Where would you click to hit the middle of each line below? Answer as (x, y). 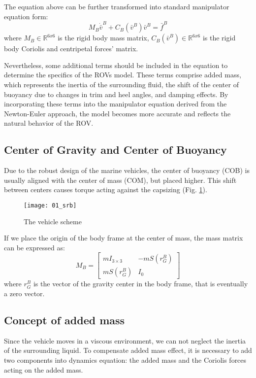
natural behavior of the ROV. (49, 123)
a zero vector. (24, 293)
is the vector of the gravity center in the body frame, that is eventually (141, 284)
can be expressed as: (34, 247)
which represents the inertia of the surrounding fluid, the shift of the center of (121, 84)
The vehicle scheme (53, 221)
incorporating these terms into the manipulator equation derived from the (115, 104)
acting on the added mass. (44, 369)
